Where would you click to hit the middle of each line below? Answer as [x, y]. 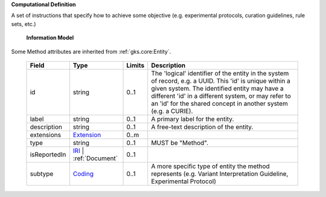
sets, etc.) [24, 24]
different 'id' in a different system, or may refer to [221, 95]
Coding [83, 173]
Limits [136, 65]
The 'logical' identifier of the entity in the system [220, 73]
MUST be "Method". [180, 143]
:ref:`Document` [95, 158]
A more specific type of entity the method [210, 166]
